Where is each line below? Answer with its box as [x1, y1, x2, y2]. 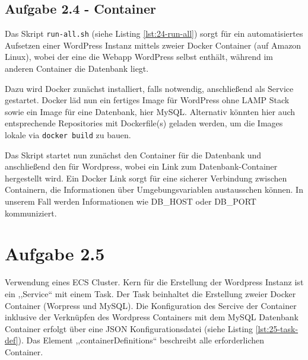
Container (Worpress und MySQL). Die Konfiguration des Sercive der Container [5, 299, 297, 311]
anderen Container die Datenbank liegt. [5, 62, 149, 75]
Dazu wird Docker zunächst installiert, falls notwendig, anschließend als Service [5, 82, 294, 94]
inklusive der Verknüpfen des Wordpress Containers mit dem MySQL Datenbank [5, 311, 299, 323]
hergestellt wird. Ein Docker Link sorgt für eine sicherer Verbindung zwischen [5, 171, 287, 184]
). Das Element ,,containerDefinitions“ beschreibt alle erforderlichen [18, 334, 264, 346]
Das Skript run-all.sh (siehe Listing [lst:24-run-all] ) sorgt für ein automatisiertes [5, 27, 303, 40]
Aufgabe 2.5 [5, 241, 105, 266]
